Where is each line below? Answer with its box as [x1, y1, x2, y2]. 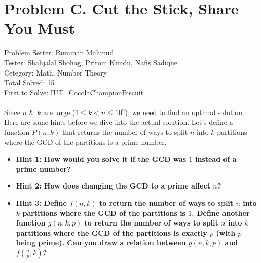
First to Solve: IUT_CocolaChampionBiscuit [4, 87, 144, 97]
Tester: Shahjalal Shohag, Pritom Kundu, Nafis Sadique [4, 57, 177, 67]
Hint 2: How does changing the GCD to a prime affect [16, 180, 210, 191]
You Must [4, 18, 76, 39]
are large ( [43, 106, 76, 117]
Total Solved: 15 [4, 77, 55, 88]
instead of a [195, 154, 237, 164]
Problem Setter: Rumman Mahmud [4, 47, 114, 58]
